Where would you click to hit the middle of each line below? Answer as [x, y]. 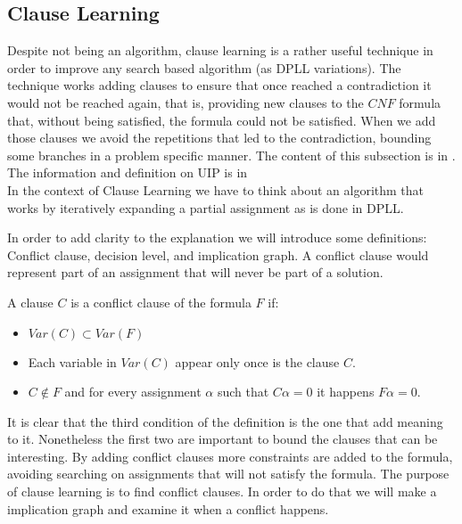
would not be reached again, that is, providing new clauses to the [186, 102]
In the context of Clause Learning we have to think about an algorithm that [216, 189]
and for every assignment [133, 392]
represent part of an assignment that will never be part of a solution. [195, 272]
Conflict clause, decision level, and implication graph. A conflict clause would [218, 254]
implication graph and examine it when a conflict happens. [168, 508]
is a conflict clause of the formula [161, 302]
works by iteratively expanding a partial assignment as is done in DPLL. [206, 207]
